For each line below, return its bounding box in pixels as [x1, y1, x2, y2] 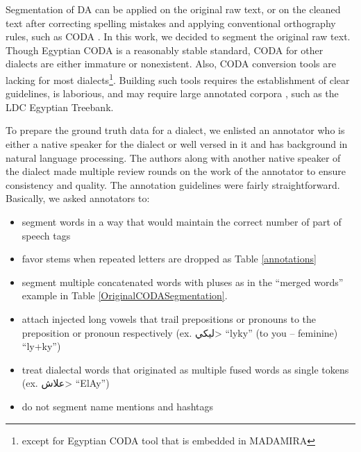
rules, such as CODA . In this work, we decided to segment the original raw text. [6, 29, 351, 44]
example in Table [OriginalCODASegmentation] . [22, 288, 228, 303]
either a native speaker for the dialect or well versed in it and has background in [6, 137, 348, 151]
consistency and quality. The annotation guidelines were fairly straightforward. [6, 177, 340, 192]
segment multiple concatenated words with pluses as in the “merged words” [22, 274, 344, 289]
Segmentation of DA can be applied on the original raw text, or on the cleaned [6, 2, 341, 16]
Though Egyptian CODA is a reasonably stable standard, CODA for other [6, 42, 324, 57]
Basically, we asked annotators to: [6, 191, 150, 206]
